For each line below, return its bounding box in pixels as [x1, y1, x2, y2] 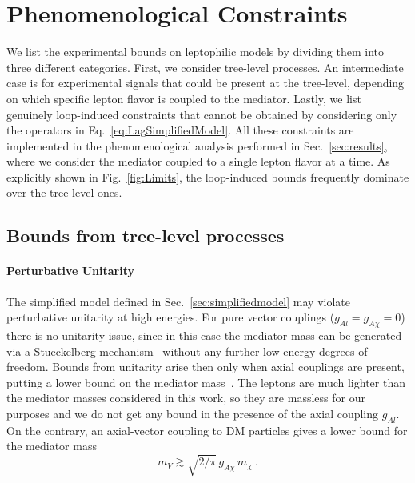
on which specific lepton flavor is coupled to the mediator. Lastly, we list [6, 90, 361, 106]
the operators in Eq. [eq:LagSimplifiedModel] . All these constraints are [6, 122, 354, 138]
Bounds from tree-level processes [6, 223, 285, 248]
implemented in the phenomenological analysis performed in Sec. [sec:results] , [6, 137, 388, 154]
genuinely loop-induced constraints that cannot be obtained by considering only [6, 106, 397, 122]
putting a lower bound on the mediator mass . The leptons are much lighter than [6, 373, 405, 390]
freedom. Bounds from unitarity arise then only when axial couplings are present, [6, 358, 405, 375]
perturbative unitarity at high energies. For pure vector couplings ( [6, 309, 335, 325]
